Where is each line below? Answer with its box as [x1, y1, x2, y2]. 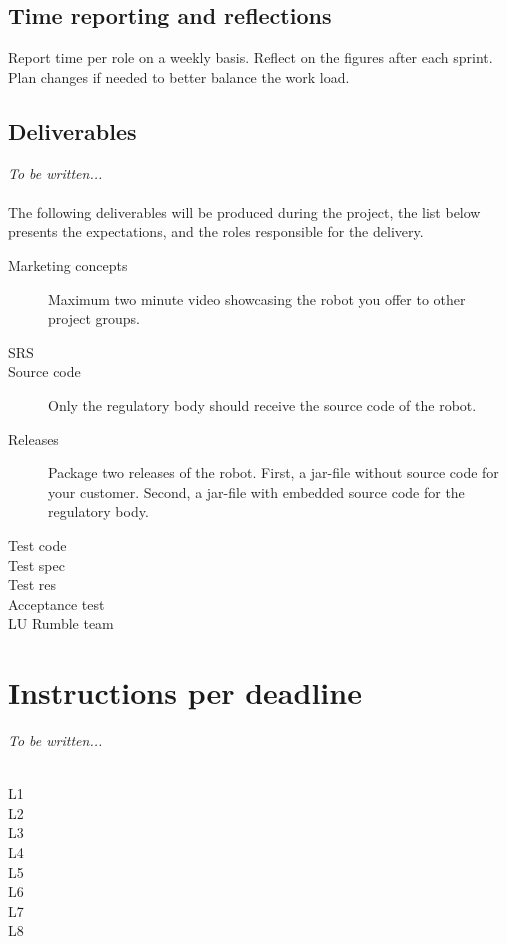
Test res [8, 574, 57, 595]
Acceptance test [8, 593, 105, 614]
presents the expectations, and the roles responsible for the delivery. [8, 221, 424, 242]
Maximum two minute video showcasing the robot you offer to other [48, 288, 466, 309]
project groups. [48, 308, 140, 329]
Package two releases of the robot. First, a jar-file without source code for [48, 462, 499, 483]
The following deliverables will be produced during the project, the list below [8, 201, 481, 222]
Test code [8, 534, 67, 555]
